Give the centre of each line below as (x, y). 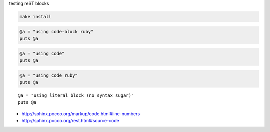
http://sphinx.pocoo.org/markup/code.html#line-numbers (81, 114)
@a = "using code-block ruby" (57, 32)
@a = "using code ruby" (49, 75)
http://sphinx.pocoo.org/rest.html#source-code (70, 121)
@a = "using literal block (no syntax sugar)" (76, 95)
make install (36, 17)
